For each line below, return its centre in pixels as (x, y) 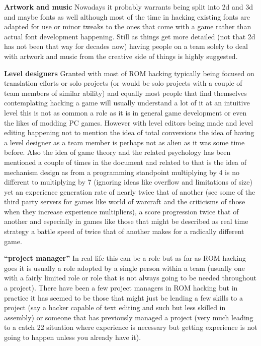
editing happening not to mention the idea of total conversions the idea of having (129, 132)
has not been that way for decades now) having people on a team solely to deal (126, 46)
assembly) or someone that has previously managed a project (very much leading (129, 317)
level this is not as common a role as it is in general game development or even (125, 112)
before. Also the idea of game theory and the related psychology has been (117, 152)
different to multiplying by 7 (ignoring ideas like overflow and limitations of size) (128, 182)
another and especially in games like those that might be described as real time (126, 221)
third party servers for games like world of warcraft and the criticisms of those (125, 201)
